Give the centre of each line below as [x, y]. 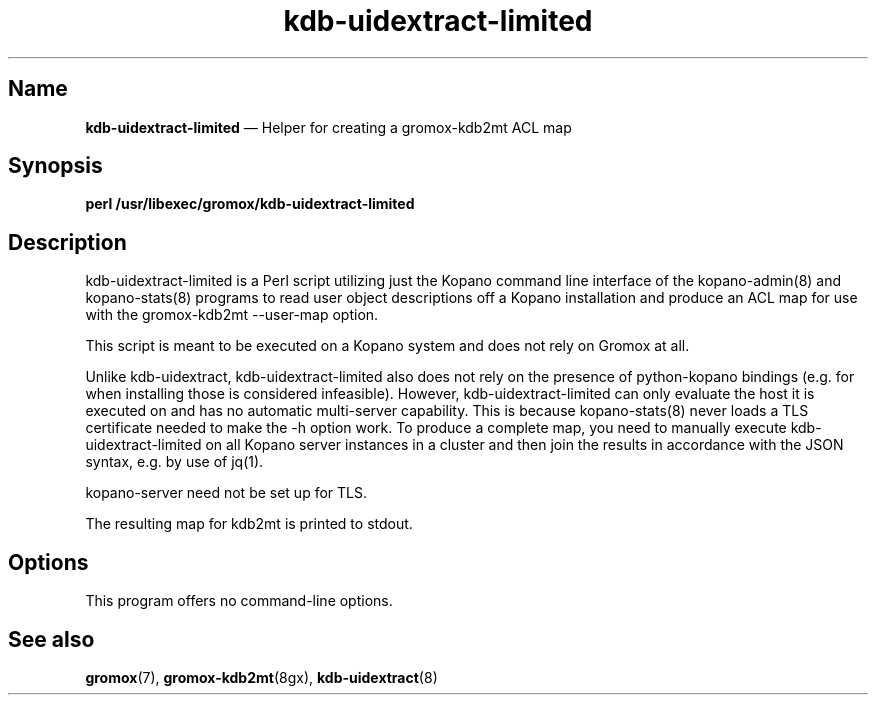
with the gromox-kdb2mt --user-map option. [232, 315]
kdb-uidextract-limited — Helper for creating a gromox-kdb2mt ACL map [328, 127]
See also [51, 639]
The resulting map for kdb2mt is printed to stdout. [249, 524]
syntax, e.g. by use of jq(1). [174, 462]
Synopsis [55, 166]
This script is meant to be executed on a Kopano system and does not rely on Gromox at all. [387, 346]
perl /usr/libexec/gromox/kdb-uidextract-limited [250, 204]
